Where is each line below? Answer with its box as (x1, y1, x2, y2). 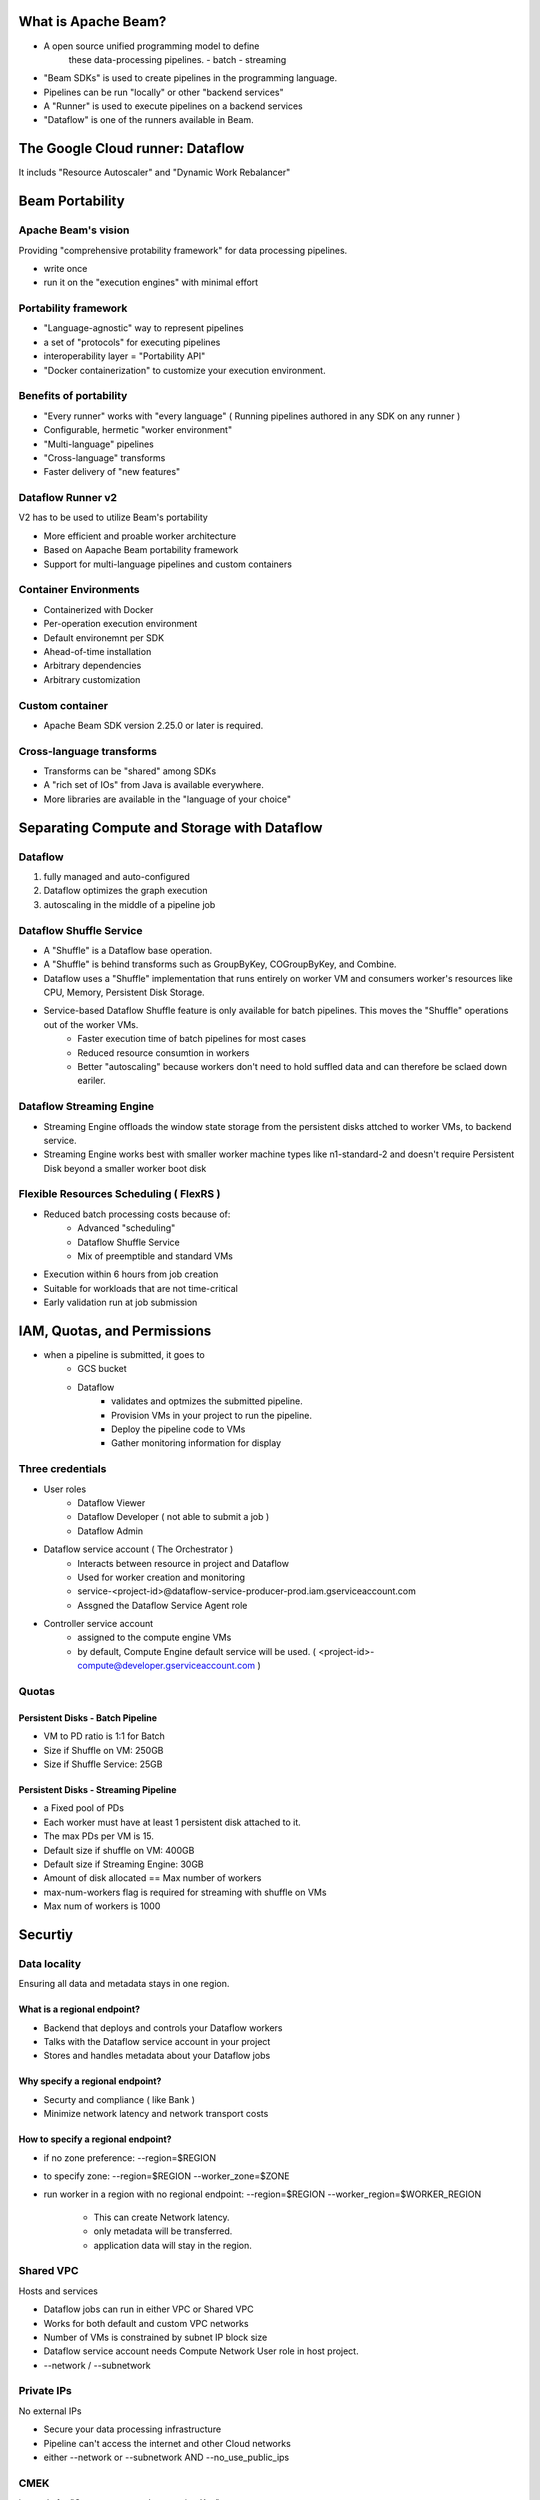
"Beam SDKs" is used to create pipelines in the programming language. (43, 72, 338, 84)
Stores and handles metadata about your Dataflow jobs (43, 2050, 271, 2062)
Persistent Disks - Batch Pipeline (18, 1711, 158, 1724)
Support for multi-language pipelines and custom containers (43, 558, 292, 570)
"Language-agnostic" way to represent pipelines (43, 322, 244, 334)
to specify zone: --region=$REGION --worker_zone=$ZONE (43, 2170, 290, 2182)
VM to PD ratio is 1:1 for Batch (43, 1730, 165, 1742)
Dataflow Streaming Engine (18, 1100, 155, 1114)
